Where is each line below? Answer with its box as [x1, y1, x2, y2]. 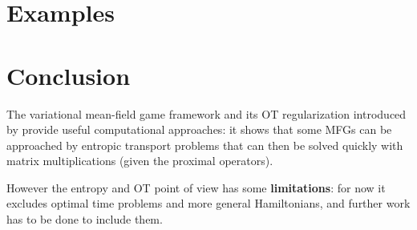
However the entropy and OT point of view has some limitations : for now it [6, 179, 386, 196]
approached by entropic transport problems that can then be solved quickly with [6, 136, 403, 153]
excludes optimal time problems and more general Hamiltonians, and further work [6, 195, 411, 212]
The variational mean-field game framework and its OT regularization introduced [6, 105, 407, 122]
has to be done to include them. [6, 211, 163, 228]
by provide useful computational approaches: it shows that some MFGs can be [6, 121, 392, 138]
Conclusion [6, 59, 131, 91]
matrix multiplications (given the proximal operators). [6, 152, 273, 169]
